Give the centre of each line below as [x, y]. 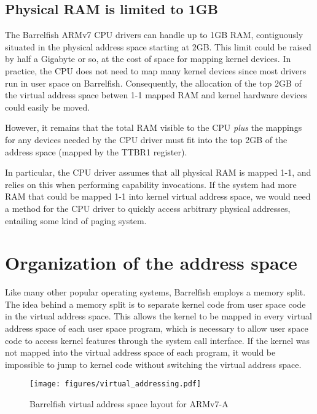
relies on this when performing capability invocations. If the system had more [151, 184]
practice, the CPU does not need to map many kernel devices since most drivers [156, 70]
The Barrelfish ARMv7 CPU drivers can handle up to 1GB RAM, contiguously [154, 35]
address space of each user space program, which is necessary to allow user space [157, 328]
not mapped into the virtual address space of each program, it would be [140, 352]
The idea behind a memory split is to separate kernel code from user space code [155, 304]
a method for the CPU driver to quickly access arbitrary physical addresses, [148, 208]
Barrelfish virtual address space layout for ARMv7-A [129, 404]
